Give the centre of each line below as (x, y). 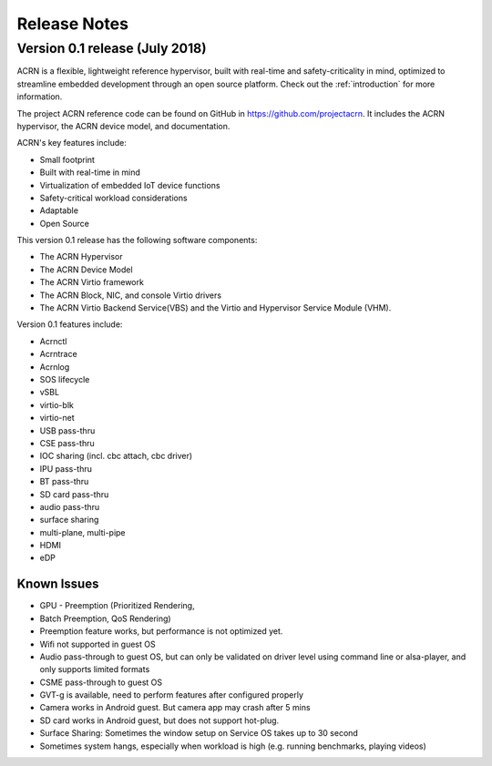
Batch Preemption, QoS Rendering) (106, 618)
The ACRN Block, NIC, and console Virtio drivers (131, 295)
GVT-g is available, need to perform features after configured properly (172, 695)
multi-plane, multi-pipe (83, 532)
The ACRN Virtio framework (92, 282)
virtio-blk (57, 404)
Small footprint (67, 159)
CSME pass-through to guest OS (101, 682)
